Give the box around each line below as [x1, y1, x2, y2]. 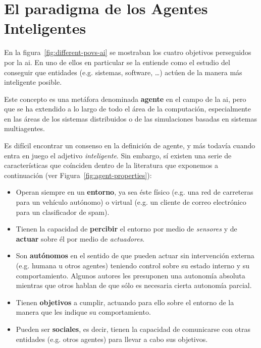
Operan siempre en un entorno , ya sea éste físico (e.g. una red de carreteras [16, 187, 253, 197]
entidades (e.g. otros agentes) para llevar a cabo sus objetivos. [16, 333, 208, 344]
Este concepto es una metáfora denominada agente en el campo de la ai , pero [4, 93, 246, 104]
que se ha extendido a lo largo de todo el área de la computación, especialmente [4, 103, 251, 114]
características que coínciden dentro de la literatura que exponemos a [4, 160, 218, 170]
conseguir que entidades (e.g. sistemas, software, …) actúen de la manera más [4, 67, 242, 77]
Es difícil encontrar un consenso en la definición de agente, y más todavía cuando [4, 140, 255, 151]
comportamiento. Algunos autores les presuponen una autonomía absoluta [16, 270, 245, 280]
